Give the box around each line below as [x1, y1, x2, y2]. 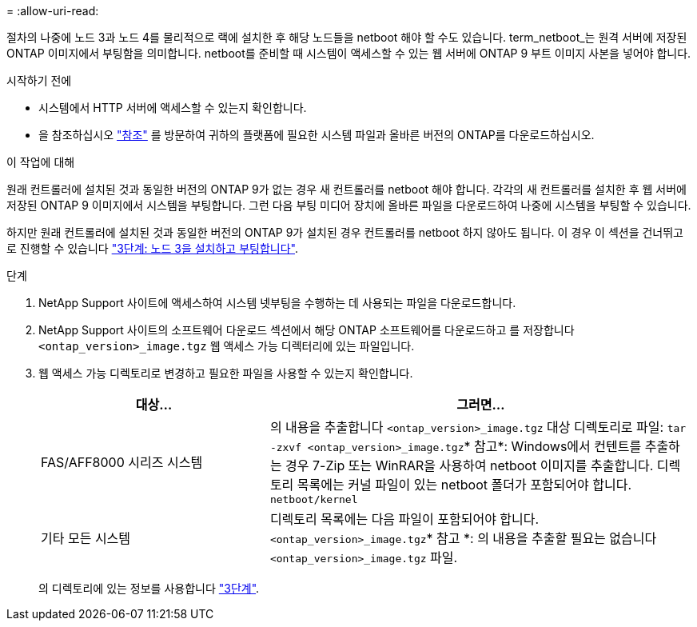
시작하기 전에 [6, 74, 72, 87]
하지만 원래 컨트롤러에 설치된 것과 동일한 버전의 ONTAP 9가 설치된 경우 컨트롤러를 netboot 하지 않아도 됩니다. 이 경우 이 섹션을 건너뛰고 [6, 226, 683, 239]
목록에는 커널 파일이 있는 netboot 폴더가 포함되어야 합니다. [297, 477, 632, 493]
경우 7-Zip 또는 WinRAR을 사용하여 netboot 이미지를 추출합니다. [285, 457, 654, 473]
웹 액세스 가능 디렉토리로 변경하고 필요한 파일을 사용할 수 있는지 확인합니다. [38, 366, 413, 380]
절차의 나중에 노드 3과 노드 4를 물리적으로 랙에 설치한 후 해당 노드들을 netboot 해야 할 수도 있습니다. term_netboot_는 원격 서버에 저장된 [6, 30, 687, 44]
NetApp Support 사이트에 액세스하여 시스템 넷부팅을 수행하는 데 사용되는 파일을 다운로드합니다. [38, 296, 516, 310]
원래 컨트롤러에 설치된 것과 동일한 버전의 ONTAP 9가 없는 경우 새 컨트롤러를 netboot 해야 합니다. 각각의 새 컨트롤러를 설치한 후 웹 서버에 [6, 182, 687, 196]
